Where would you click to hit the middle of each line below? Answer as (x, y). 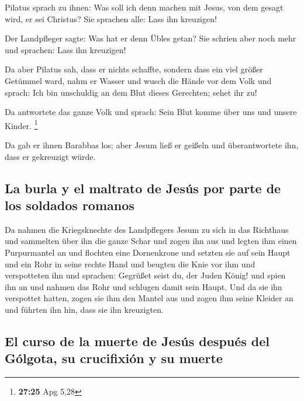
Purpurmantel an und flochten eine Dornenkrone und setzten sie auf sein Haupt (148, 252)
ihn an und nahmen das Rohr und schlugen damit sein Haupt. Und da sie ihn (144, 286)
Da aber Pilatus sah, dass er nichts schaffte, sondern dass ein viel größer (134, 69)
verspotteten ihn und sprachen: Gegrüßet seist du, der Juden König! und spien (145, 275)
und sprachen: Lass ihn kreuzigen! (65, 49)
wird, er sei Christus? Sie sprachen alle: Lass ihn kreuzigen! (111, 18)
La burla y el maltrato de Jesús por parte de (143, 188)
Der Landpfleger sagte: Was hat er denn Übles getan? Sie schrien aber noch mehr (151, 38)
